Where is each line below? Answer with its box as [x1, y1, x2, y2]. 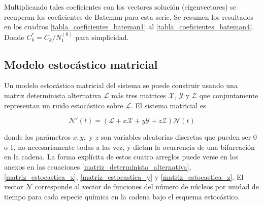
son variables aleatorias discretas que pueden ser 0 [101, 132, 257, 142]
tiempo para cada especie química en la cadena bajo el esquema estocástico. [4, 191, 240, 201]
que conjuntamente [199, 90, 258, 100]
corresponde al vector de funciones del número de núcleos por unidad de [35, 181, 259, 192]
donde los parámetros [4, 132, 71, 142]
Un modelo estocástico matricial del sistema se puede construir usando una [4, 80, 238, 91]
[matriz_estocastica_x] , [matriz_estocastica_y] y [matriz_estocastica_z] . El [4, 171, 244, 182]
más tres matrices [111, 90, 166, 100]
